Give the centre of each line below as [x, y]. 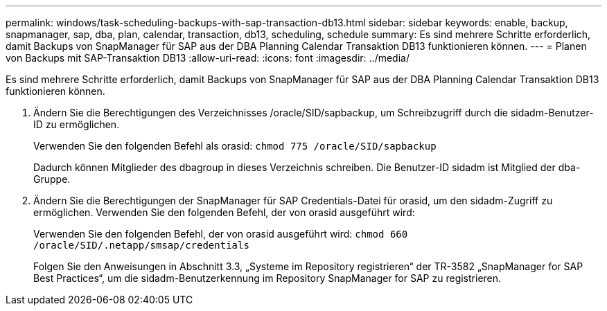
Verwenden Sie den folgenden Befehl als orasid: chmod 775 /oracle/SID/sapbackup [235, 146]
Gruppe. [52, 179]
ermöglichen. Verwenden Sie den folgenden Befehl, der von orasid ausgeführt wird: [224, 212]
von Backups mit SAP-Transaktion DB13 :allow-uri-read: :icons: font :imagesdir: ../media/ [208, 58]
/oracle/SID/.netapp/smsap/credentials [141, 245]
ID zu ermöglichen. [77, 124]
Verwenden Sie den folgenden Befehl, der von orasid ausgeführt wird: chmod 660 [221, 234]
